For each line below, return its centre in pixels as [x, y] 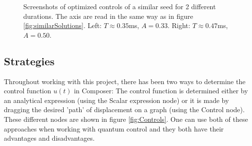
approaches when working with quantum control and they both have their [114, 128]
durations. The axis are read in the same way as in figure [108, 16]
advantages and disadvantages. [49, 138]
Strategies [29, 61]
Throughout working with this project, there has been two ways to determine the [125, 81]
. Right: [179, 25]
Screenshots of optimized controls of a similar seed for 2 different [120, 6]
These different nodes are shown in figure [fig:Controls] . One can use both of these [126, 119]
